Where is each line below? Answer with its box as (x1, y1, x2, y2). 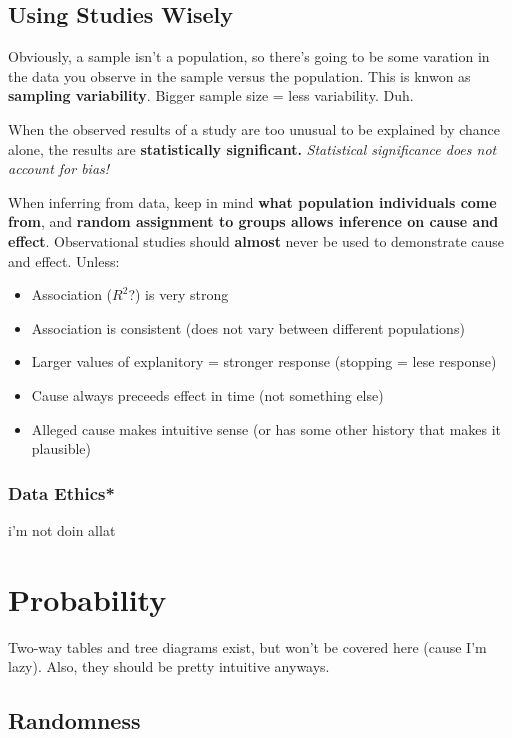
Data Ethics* (8, 480, 115, 505)
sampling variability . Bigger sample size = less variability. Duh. (8, 85, 414, 106)
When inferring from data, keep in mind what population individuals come (8, 191, 497, 212)
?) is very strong (128, 284, 229, 305)
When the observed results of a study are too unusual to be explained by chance (8, 118, 501, 139)
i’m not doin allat (8, 519, 116, 540)
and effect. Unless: (8, 250, 120, 271)
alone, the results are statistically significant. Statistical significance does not (8, 138, 497, 159)
